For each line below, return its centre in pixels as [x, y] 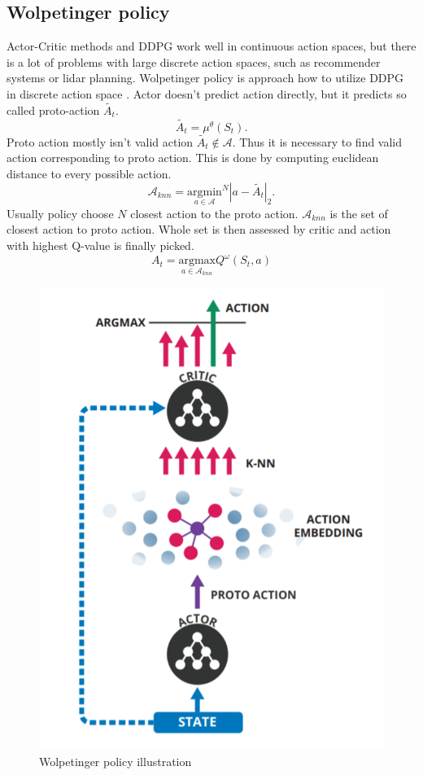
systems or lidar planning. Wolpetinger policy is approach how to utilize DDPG [205, 78]
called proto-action [53, 109]
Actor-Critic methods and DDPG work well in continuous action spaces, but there [211, 46]
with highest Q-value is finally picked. [100, 245]
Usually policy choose [60, 213]
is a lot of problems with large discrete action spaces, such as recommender [194, 61]
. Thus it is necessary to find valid [317, 141]
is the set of [359, 213]
